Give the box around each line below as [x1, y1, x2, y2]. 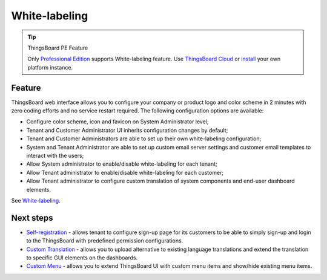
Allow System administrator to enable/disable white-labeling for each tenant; [26, 160, 217, 168]
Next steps [11, 212, 53, 223]
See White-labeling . [11, 197, 61, 204]
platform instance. [27, 63, 73, 71]
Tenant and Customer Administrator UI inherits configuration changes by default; [26, 126, 228, 134]
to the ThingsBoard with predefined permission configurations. [26, 237, 183, 244]
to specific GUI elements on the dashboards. [26, 254, 138, 261]
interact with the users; [26, 152, 84, 159]
